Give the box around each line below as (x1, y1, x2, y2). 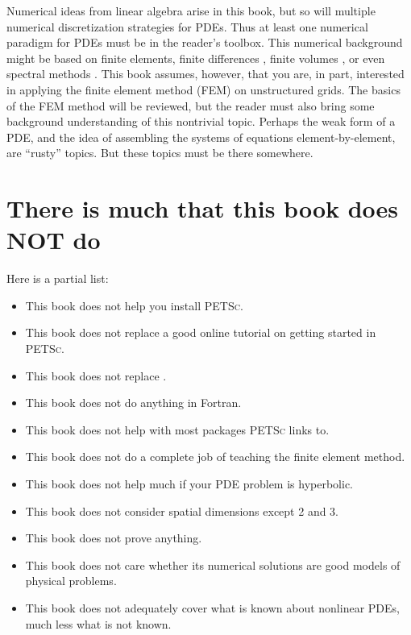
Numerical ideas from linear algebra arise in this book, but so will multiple (6, 2, 376, 19)
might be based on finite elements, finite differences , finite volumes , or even (6, 49, 385, 66)
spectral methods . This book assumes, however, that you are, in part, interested (6, 65, 405, 82)
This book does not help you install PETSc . (25, 297, 243, 313)
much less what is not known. (25, 615, 172, 632)
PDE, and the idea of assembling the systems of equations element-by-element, (6, 128, 396, 145)
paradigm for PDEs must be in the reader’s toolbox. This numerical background (6, 34, 403, 51)
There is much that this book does (6, 192, 399, 225)
